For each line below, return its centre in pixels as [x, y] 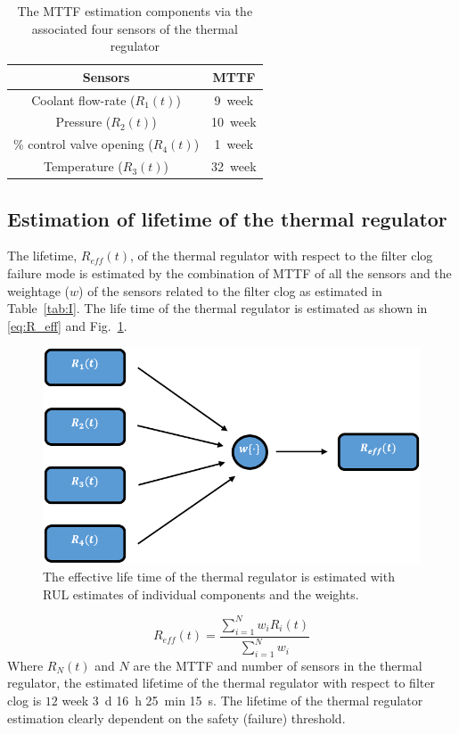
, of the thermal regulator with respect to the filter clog [281, 256]
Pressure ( [83, 122]
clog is [25, 701]
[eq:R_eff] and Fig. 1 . [67, 325]
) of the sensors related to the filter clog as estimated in [230, 290]
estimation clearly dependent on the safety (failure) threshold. [176, 718]
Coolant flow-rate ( [83, 99]
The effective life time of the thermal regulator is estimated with [219, 577]
